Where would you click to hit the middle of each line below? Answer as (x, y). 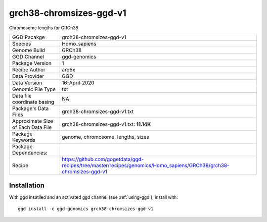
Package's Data (30, 108)
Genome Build (29, 50)
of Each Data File (32, 127)
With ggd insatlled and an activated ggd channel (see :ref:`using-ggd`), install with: (93, 197)
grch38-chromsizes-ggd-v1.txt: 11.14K (107, 124)
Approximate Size (33, 121)
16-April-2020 (78, 83)
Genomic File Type (34, 89)
